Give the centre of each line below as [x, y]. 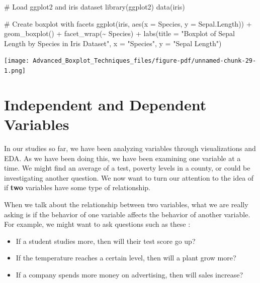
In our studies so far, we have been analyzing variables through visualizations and [130, 148]
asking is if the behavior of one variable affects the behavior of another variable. [127, 214]
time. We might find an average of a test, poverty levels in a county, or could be [127, 168]
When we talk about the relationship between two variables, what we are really [126, 204]
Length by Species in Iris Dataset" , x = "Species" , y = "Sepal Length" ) [113, 43]
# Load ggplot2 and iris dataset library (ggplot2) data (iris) [95, 7]
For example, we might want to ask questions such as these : [97, 224]
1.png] [15, 71]
